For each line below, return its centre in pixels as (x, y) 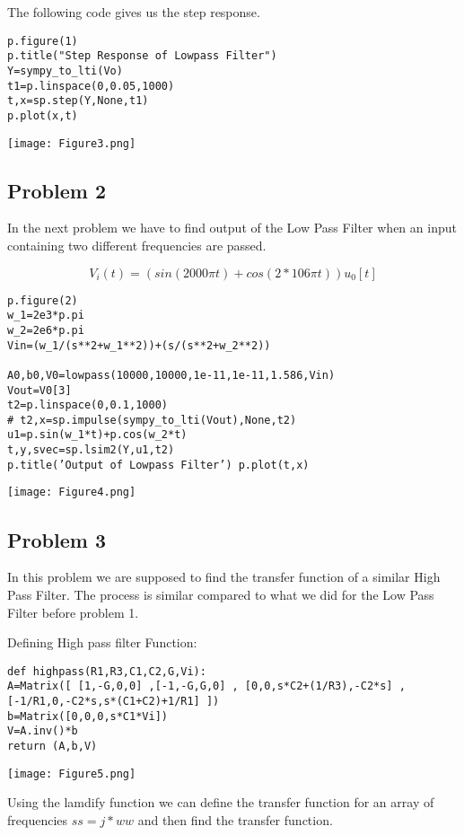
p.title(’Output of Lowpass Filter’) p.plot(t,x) (158, 465)
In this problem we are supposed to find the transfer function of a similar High (224, 577)
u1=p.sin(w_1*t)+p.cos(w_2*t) (97, 435)
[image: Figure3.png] (72, 143)
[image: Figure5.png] (72, 773)
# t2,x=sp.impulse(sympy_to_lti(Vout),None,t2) (152, 420)
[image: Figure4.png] (72, 492)
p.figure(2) (43, 300)
